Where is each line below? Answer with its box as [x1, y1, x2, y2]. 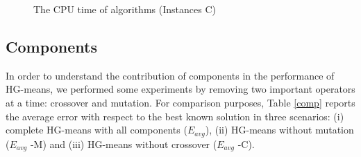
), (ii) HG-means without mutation [205, 122, 354, 137]
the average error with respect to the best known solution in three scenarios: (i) [6, 109, 344, 123]
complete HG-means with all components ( [6, 122, 187, 137]
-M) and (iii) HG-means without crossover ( [30, 136, 217, 151]
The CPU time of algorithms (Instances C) [33, 2, 216, 16]
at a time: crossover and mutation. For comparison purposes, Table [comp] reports [6, 95, 355, 109]
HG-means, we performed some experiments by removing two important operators [6, 82, 355, 96]
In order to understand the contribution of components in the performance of [6, 68, 335, 82]
